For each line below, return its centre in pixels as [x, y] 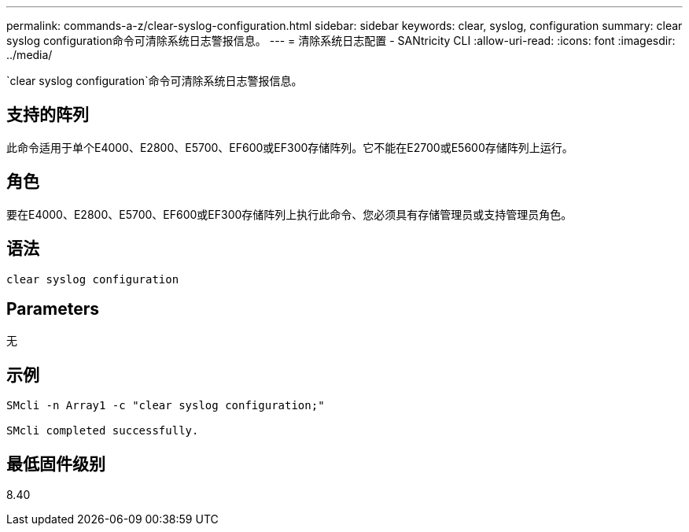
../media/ [29, 55]
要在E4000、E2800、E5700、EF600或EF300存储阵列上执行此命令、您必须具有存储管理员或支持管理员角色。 [289, 214]
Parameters [53, 308]
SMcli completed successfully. [103, 431]
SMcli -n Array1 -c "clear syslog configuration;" [166, 406]
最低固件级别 [56, 464]
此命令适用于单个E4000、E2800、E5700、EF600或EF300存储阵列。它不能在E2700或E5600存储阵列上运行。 [290, 147]
